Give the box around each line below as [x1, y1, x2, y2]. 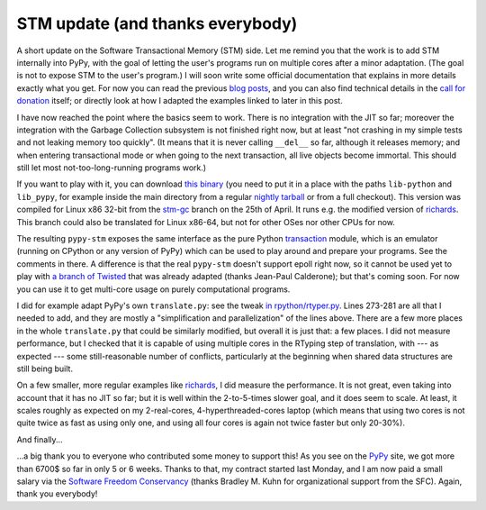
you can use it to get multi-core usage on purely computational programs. [16, 284, 291, 295]
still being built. [16, 363, 74, 374]
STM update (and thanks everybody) [16, 14, 298, 33]
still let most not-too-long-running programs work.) [16, 162, 207, 173]
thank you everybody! [16, 488, 98, 499]
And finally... [16, 433, 63, 445]
